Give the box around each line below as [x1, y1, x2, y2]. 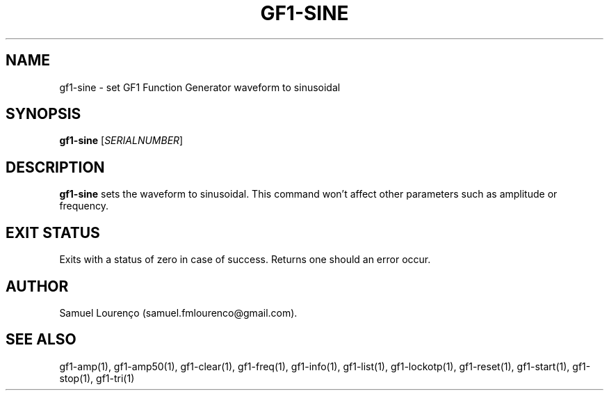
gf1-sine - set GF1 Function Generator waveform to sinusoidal [59, 81, 341, 93]
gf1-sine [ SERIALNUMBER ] [59, 134, 184, 147]
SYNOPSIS [6, 105, 81, 123]
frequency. [59, 200, 109, 212]
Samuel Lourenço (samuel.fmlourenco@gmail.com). [59, 306, 298, 319]
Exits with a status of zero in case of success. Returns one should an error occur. [59, 253, 431, 266]
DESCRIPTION [6, 158, 105, 176]
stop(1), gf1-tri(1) [59, 372, 135, 384]
